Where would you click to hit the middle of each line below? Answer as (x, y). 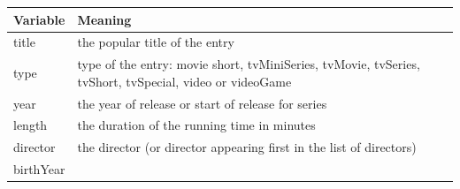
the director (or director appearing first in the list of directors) (247, 147)
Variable (39, 19)
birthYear (39, 169)
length (31, 125)
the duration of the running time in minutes (196, 125)
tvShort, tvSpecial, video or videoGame (184, 81)
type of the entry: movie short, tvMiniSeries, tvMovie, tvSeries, (249, 64)
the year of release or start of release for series (202, 103)
